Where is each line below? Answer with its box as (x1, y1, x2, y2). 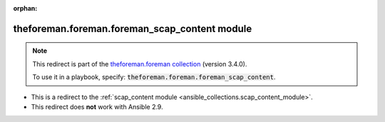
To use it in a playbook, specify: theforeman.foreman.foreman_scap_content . (32, 73, 276, 81)
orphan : (13, 4, 38, 12)
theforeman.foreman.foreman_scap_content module (13, 22, 252, 35)
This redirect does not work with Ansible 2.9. (31, 102, 163, 111)
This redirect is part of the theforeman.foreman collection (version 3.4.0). (32, 59, 247, 68)
